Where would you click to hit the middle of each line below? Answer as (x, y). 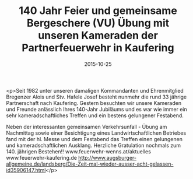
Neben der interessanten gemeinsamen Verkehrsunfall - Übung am (87, 127)
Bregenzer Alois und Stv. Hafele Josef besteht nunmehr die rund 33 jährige (96, 97)
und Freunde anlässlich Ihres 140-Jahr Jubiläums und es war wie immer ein (97, 109)
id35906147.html (26, 170)
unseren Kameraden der (98, 36)
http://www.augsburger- (108, 157)
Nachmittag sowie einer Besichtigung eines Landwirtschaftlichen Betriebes (96, 133)
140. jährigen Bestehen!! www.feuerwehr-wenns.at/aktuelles (79, 151)
